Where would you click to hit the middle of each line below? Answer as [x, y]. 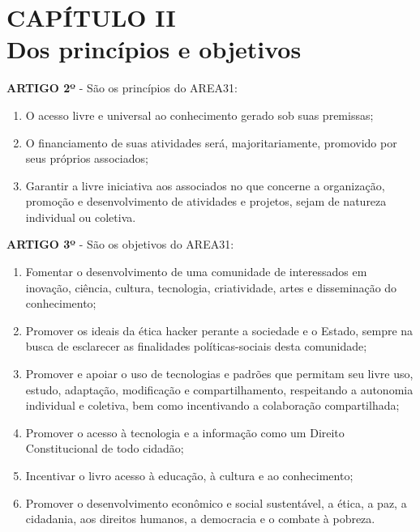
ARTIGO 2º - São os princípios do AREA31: [122, 88]
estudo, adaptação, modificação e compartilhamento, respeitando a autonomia [219, 389]
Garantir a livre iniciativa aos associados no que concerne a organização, [205, 185]
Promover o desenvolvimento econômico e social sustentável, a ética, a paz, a [216, 502]
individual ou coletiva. [81, 217]
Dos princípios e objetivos [154, 49]
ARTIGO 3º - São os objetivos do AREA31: [120, 244]
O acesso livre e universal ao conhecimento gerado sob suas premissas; [199, 115]
